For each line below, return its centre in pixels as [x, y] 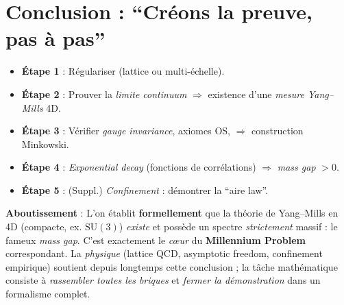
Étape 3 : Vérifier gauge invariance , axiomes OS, [126, 131]
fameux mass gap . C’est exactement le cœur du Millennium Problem [156, 240]
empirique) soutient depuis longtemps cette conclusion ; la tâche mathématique [172, 266]
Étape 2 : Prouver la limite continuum [104, 94]
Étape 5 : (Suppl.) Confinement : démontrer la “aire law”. [145, 190]
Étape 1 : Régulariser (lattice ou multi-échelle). [123, 71]
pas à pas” [56, 38]
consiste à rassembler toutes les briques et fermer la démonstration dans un [163, 280]
